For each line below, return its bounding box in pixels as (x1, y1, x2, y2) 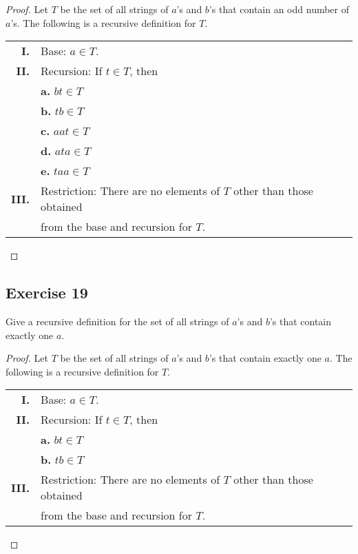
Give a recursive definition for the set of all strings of (6, 314, 229, 328)
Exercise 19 (6, 282, 88, 303)
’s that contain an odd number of (209, 2, 350, 16)
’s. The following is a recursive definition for (10, 15, 196, 30)
